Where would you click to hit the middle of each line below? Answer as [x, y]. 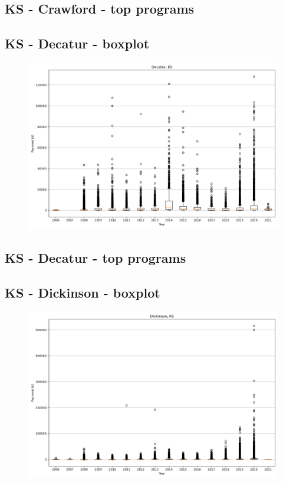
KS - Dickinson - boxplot [83, 293]
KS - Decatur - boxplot [77, 43]
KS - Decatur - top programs [96, 258]
